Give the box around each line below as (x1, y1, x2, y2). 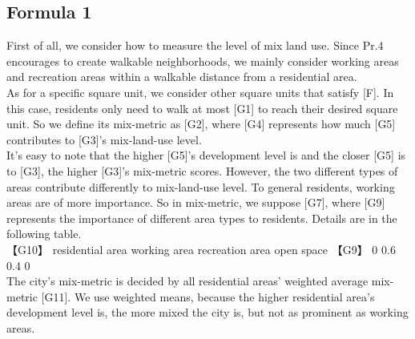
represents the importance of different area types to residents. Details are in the (6, 209, 397, 226)
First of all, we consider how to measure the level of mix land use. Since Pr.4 (6, 37, 384, 54)
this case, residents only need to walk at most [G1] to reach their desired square (6, 99, 398, 116)
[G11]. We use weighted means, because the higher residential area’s (41, 288, 375, 305)
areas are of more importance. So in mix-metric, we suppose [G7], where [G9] (6, 194, 385, 211)
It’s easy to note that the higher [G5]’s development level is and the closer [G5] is (6, 147, 406, 163)
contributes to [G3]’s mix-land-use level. (6, 131, 202, 147)
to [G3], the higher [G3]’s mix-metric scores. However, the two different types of (6, 162, 398, 179)
